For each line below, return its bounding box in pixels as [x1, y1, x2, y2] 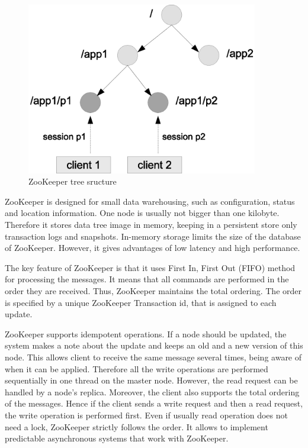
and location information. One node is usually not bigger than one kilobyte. [5, 207, 280, 219]
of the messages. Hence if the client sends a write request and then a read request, [5, 397, 303, 410]
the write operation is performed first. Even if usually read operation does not [5, 408, 288, 421]
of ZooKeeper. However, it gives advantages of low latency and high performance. [5, 241, 300, 254]
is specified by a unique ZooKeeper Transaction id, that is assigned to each [5, 296, 277, 308]
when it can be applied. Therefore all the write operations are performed [5, 362, 268, 375]
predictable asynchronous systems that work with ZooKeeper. [5, 432, 229, 444]
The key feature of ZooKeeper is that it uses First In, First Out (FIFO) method [5, 261, 296, 273]
